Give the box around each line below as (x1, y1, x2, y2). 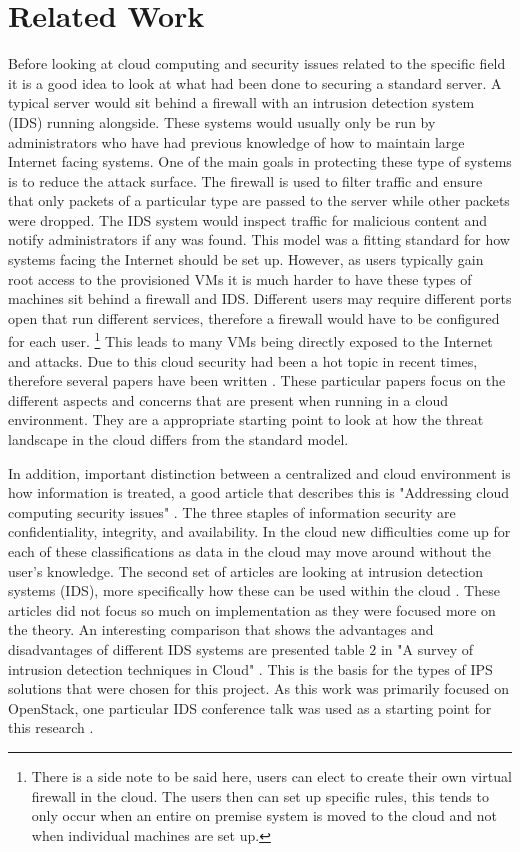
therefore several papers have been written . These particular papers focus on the (8, 370, 506, 391)
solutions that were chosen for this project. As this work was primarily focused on (8, 678, 509, 699)
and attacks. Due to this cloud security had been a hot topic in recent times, (8, 350, 478, 371)
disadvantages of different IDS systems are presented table (8, 639, 365, 659)
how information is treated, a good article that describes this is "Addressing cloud (8, 482, 510, 503)
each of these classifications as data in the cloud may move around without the (8, 541, 491, 562)
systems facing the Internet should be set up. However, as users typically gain (8, 249, 484, 270)
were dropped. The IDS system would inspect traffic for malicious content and (8, 209, 487, 230)
